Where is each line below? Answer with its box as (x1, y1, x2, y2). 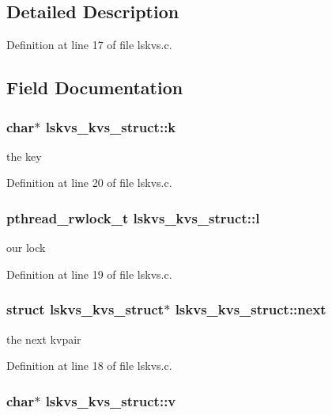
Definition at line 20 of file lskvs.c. (6, 174, 172, 191)
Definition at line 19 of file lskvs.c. (6, 265, 172, 282)
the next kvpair (6, 330, 81, 347)
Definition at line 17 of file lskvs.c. (6, 36, 172, 53)
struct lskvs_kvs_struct (6, 299, 164, 319)
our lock (6, 239, 46, 256)
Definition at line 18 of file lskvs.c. (6, 357, 172, 374)
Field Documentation (6, 75, 183, 100)
